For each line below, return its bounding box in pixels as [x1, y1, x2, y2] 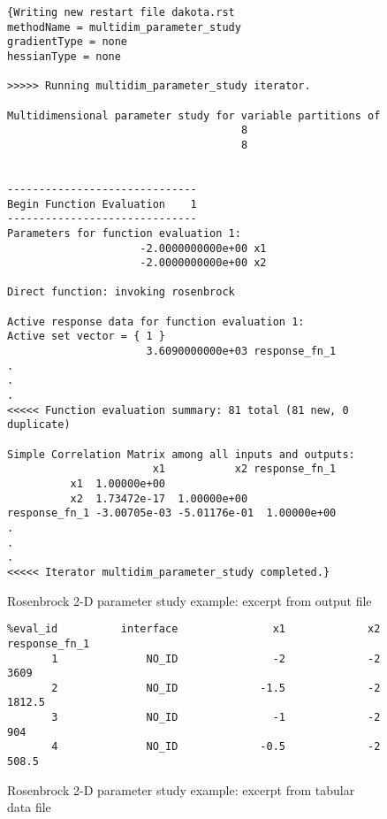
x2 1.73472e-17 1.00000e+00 [70, 492, 248, 505]
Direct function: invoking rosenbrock [7, 286, 235, 299]
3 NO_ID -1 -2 [51, 711, 381, 724]
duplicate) [7, 418, 71, 432]
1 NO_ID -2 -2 [51, 652, 381, 665]
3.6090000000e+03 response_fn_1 [146, 345, 337, 358]
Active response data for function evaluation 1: [7, 315, 305, 328]
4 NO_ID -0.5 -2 [51, 740, 381, 754]
